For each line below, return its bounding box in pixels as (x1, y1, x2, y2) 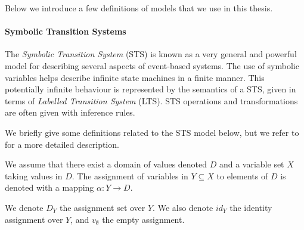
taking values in (5, 169, 63, 182)
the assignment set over (59, 201, 145, 213)
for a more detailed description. (5, 138, 119, 150)
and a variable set (219, 158, 284, 170)
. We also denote (153, 201, 213, 213)
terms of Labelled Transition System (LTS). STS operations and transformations (5, 94, 298, 107)
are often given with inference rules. (5, 106, 135, 119)
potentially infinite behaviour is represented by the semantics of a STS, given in (5, 83, 296, 95)
